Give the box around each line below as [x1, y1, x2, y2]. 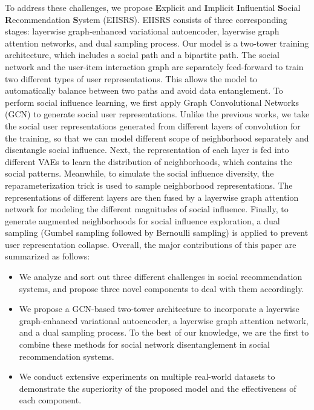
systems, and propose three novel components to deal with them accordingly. [19, 282, 304, 294]
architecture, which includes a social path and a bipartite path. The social [5, 48, 280, 61]
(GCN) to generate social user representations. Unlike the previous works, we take [5, 108, 310, 120]
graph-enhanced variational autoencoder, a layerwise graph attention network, [19, 314, 309, 327]
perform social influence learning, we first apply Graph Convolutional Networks [5, 96, 299, 108]
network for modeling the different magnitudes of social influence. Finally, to [5, 203, 289, 215]
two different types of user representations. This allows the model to [5, 72, 258, 85]
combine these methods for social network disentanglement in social [19, 338, 270, 351]
